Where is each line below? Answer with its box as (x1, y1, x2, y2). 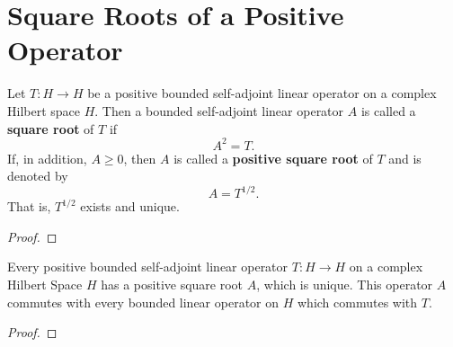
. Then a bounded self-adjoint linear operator (94, 101, 344, 120)
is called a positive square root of (173, 148, 373, 167)
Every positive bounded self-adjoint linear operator (7, 257, 289, 276)
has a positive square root (101, 275, 244, 294)
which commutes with (297, 292, 418, 311)
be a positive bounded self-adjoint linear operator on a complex (87, 84, 437, 102)
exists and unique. (80, 197, 180, 216)
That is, (7, 197, 51, 216)
